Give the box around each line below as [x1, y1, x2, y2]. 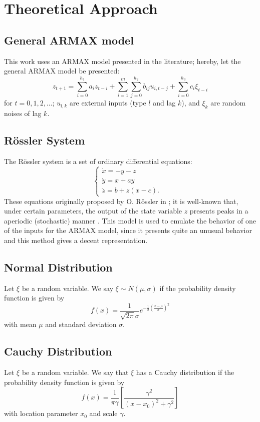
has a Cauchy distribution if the [136, 367, 234, 377]
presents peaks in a [189, 205, 248, 216]
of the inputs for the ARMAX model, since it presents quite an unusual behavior [4, 225, 252, 235]
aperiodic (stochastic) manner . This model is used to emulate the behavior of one [4, 215, 256, 225]
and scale [89, 408, 118, 418]
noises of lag [4, 108, 42, 118]
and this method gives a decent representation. [4, 234, 148, 245]
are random [210, 97, 246, 108]
